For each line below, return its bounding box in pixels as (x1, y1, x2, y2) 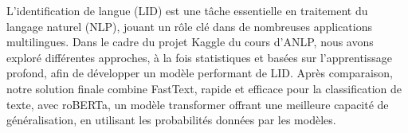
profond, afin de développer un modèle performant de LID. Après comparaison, (6, 65, 393, 81)
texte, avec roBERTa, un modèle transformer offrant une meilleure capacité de (6, 96, 389, 112)
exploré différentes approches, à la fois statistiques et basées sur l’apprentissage (6, 49, 392, 65)
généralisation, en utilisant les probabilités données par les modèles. (6, 111, 336, 128)
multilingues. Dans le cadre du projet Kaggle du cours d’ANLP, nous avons (6, 33, 374, 50)
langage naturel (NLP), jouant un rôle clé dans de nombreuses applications (6, 18, 372, 34)
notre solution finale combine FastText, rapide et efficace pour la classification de (6, 80, 402, 96)
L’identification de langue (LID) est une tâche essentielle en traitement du (6, 2, 368, 18)
